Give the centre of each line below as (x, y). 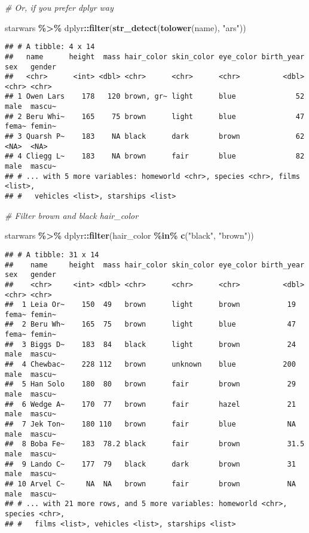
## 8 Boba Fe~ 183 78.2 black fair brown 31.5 (155, 444)
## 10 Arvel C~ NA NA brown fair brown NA (150, 484)
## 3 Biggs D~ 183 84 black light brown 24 (150, 344)
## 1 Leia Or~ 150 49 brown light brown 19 (150, 305)
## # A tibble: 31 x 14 (52, 255)
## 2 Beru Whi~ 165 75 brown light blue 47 (155, 116)
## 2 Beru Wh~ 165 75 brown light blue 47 (150, 325)
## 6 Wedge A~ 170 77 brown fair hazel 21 (150, 404)
